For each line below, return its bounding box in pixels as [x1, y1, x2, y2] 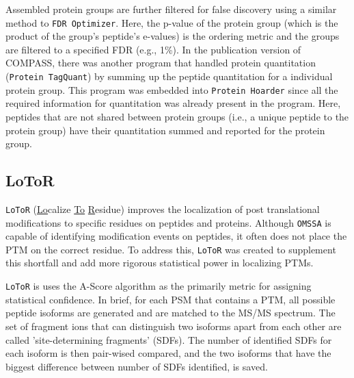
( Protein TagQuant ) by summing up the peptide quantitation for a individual [5, 69, 333, 84]
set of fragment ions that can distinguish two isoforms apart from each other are [5, 318, 342, 333]
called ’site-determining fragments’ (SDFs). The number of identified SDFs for [5, 332, 332, 346]
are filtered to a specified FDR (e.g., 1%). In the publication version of [5, 42, 301, 56]
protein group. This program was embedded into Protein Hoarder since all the [5, 82, 338, 97]
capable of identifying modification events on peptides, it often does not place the [5, 229, 347, 243]
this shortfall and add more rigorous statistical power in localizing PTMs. [5, 255, 314, 270]
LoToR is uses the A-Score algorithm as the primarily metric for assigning [5, 279, 312, 293]
